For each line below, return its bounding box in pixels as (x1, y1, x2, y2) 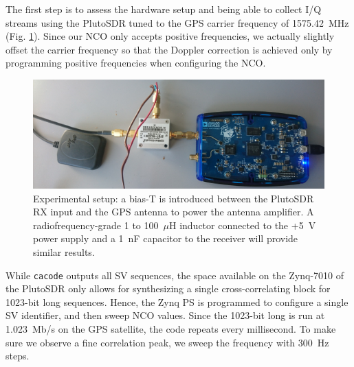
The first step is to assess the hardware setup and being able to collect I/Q (5, 2, 322, 16)
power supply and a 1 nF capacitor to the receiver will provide (33, 231, 298, 246)
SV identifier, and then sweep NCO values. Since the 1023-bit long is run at (5, 308, 325, 322)
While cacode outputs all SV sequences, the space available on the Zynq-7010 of (5, 268, 344, 282)
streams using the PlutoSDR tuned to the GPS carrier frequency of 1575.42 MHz (5, 15, 349, 29)
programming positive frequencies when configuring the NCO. (5, 56, 266, 70)
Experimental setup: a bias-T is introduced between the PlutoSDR (33, 191, 314, 205)
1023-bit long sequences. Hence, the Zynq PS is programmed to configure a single (5, 294, 349, 309)
